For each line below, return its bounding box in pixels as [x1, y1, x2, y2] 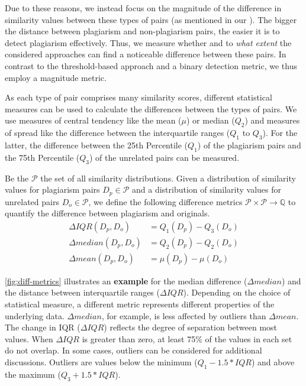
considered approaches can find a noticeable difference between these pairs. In [5, 48, 286, 60]
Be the [5, 171, 29, 184]
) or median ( [186, 114, 235, 126]
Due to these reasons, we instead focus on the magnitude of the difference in [5, 2, 282, 14]
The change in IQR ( [5, 321, 80, 333]
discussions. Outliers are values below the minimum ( [5, 356, 198, 368]
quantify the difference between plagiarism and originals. [5, 207, 210, 219]
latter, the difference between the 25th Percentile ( [5, 138, 188, 151]
